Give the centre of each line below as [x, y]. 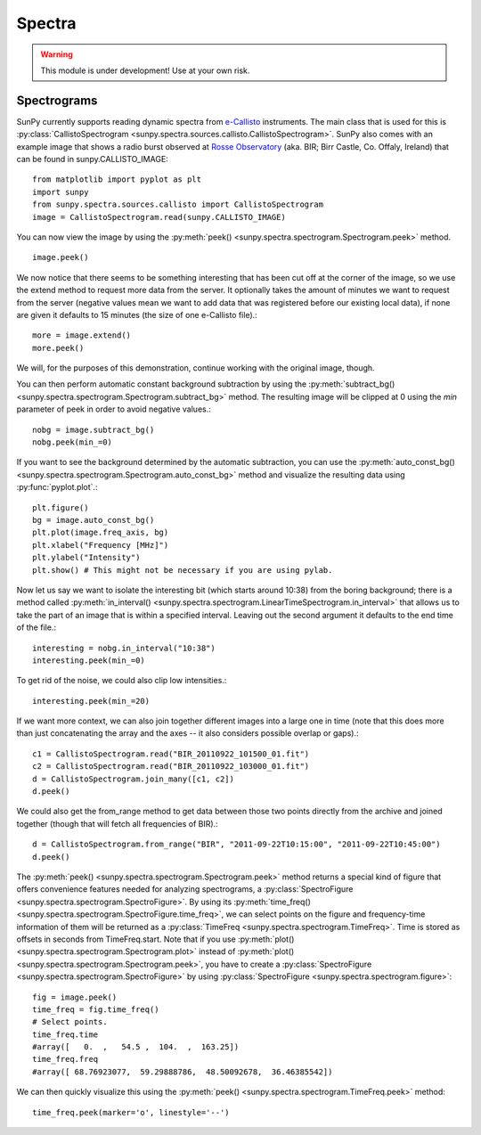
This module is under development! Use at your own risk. [145, 70]
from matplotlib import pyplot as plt [117, 180]
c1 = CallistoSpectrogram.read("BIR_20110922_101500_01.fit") [171, 754]
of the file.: [37, 627]
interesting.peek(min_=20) [91, 701]
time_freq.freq [65, 1059]
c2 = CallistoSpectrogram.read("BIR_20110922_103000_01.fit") [171, 767]
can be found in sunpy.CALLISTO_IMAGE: [92, 159]
